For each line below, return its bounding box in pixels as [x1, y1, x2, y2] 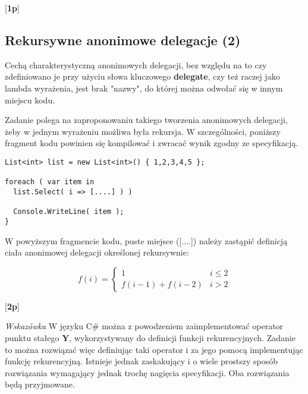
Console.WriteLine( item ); [13, 207, 124, 216]
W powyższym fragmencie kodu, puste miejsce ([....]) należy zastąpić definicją [5, 234, 288, 247]
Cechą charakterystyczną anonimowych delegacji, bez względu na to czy [5, 58, 267, 71]
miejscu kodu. [5, 93, 55, 106]
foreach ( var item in [5, 178, 95, 187]
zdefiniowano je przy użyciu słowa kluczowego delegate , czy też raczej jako [5, 70, 280, 83]
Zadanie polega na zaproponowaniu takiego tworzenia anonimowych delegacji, [5, 114, 288, 126]
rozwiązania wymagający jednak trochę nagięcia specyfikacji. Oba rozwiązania [5, 366, 290, 379]
